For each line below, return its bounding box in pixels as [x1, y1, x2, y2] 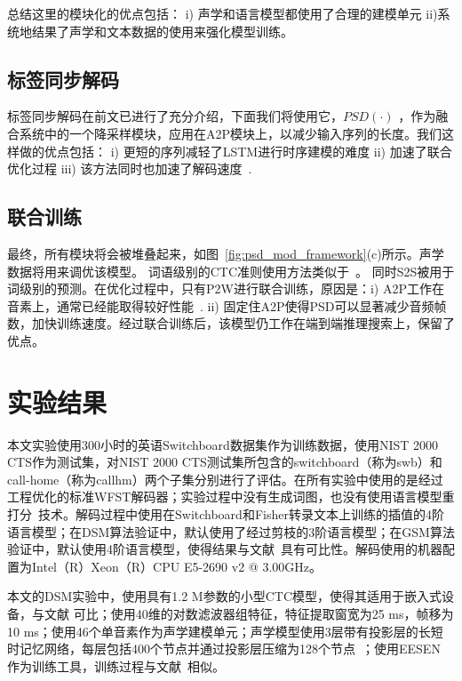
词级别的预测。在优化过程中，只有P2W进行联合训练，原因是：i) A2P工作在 [7, 279, 444, 298]
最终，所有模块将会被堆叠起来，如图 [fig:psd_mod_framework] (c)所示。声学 [7, 244, 444, 262]
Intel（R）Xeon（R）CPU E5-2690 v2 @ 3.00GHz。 [31, 557, 322, 575]
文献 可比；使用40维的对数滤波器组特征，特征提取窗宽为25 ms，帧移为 [44, 605, 454, 622]
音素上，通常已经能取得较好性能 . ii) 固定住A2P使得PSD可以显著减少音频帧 [7, 296, 447, 315]
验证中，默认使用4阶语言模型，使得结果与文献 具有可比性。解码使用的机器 [7, 540, 442, 558]
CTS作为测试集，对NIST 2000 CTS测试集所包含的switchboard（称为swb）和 [7, 453, 442, 471]
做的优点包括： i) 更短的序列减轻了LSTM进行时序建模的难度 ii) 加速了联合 [19, 141, 452, 160]
